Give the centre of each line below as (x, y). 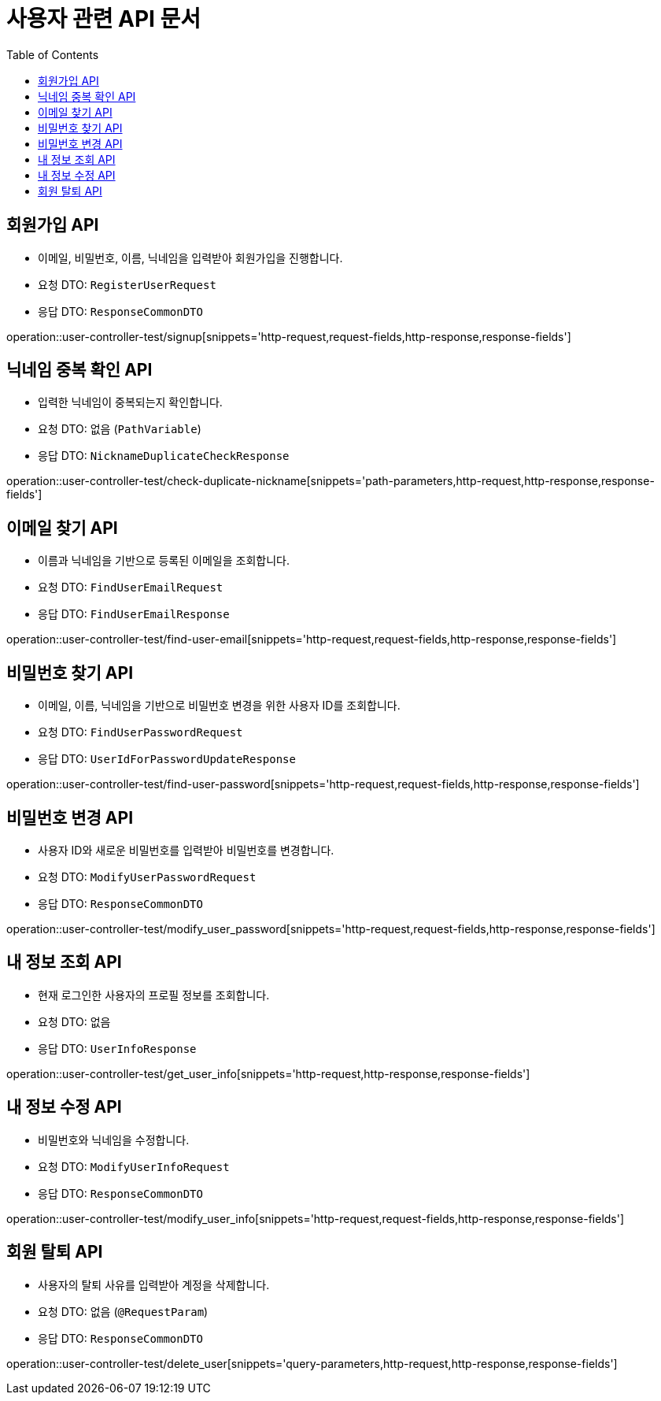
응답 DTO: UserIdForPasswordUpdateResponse (167, 759)
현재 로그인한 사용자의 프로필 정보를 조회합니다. (154, 995)
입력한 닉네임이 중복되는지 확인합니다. (130, 402)
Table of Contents (53, 54)
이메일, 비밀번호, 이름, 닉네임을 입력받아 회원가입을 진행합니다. (190, 258)
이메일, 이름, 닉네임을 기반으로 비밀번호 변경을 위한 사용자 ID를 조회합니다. (219, 706)
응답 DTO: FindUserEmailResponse (134, 614)
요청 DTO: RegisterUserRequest (127, 284)
